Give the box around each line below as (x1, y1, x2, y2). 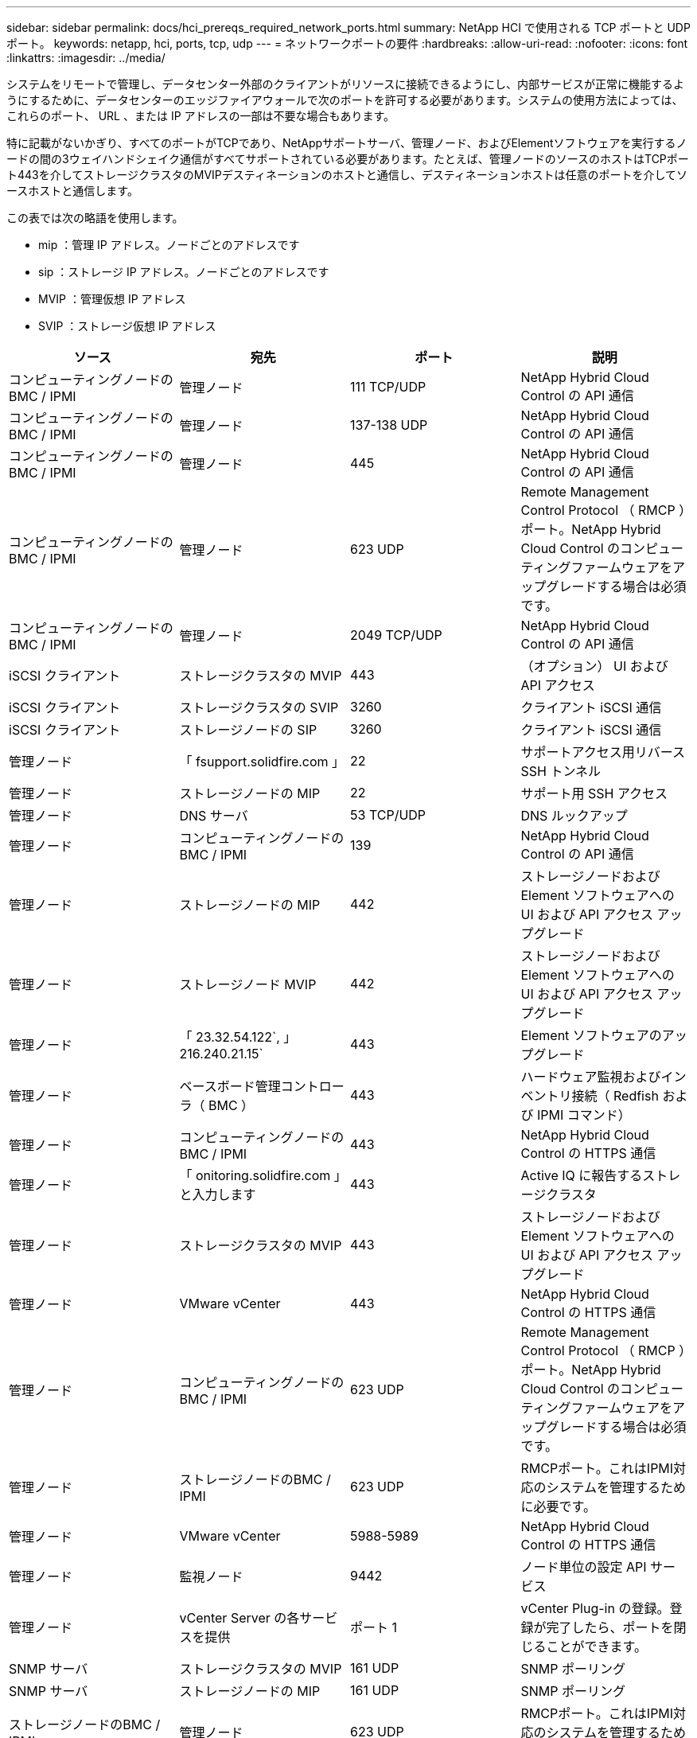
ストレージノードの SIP (179, 722, 317, 738)
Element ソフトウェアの (520, 1027, 662, 1043)
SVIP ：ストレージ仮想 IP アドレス (38, 319, 216, 333)
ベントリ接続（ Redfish (520, 1088, 659, 1104)
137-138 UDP (350, 417, 428, 433)
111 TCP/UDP (350, 379, 426, 395)
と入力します (179, 1187, 256, 1202)
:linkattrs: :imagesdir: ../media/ (6, 51, 165, 64)
